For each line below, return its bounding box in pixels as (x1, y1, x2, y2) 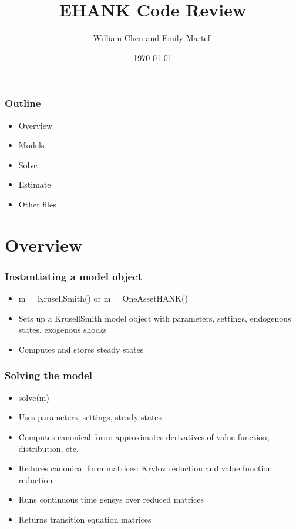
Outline (5, 96, 41, 111)
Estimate (18, 178, 51, 190)
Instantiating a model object (5, 269, 142, 283)
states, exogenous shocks (18, 323, 107, 336)
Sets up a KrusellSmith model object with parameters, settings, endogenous (18, 312, 291, 324)
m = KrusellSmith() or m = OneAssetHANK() (18, 292, 188, 304)
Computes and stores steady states (18, 343, 144, 355)
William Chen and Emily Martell (93, 32, 213, 44)
